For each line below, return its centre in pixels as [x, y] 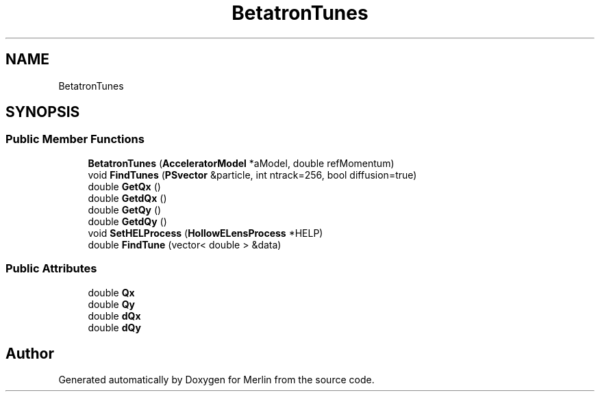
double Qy [112, 304]
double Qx [111, 292]
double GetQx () [124, 186]
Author [30, 353]
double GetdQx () [127, 198]
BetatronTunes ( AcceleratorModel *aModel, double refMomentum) [241, 163]
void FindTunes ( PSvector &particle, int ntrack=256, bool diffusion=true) [252, 175]
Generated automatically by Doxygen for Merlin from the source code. [216, 380]
